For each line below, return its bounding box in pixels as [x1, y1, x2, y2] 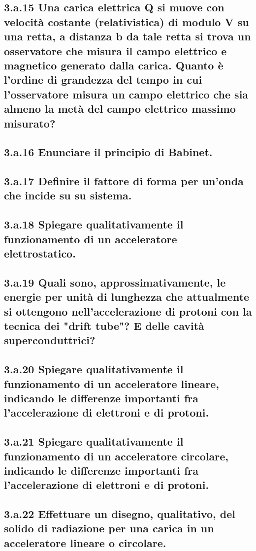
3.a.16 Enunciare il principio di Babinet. [4, 144, 213, 160]
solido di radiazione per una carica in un [4, 520, 214, 536]
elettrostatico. [4, 246, 76, 261]
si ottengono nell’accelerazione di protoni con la [4, 303, 252, 319]
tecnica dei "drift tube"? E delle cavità [4, 318, 204, 333]
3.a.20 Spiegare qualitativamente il [4, 361, 184, 377]
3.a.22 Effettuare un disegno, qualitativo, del [4, 506, 235, 521]
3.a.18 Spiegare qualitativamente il [4, 217, 184, 232]
